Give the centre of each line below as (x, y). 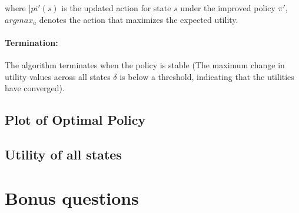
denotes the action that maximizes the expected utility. (139, 19)
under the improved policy (228, 8)
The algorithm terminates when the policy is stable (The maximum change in (145, 64)
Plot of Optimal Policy (75, 120)
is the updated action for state (116, 8)
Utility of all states (63, 154)
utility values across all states (58, 76)
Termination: (31, 42)
